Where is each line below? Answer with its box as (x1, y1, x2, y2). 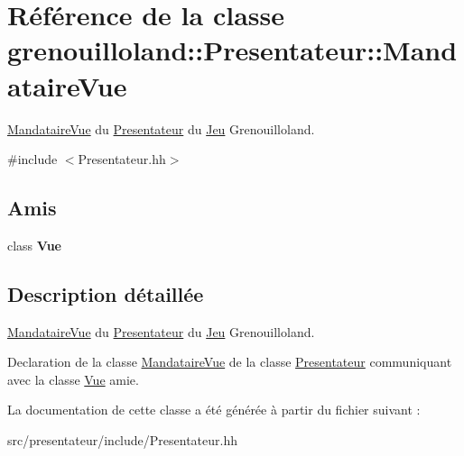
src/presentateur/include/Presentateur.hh (7, 431, 237, 450)
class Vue (7, 235, 61, 254)
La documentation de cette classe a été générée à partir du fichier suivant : (7, 400, 421, 419)
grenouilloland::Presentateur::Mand (7, 32, 458, 68)
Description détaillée (7, 279, 204, 307)
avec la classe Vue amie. (7, 369, 139, 388)
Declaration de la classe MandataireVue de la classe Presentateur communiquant (7, 352, 452, 371)
